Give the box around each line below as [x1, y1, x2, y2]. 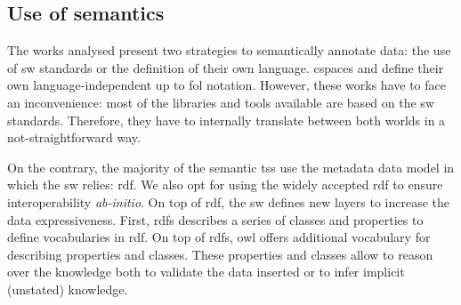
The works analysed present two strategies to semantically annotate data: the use [7, 41, 451, 60]
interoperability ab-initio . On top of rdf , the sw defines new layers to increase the [7, 192, 449, 211]
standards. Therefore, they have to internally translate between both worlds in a [7, 110, 446, 129]
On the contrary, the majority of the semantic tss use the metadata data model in [7, 157, 455, 176]
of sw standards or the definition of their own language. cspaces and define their [7, 58, 444, 76]
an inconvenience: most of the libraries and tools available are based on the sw [7, 92, 434, 111]
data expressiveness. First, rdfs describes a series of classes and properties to [7, 210, 424, 229]
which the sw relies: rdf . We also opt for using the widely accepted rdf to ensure [7, 175, 443, 194]
